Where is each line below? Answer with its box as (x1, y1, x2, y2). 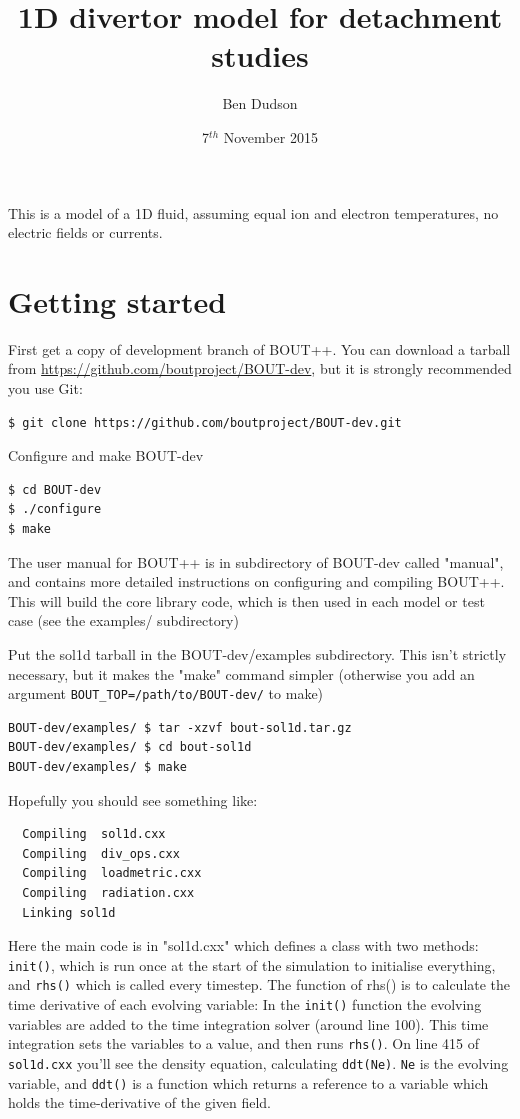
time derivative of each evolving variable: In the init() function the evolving (8, 994, 482, 1015)
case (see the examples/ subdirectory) (8, 610, 239, 631)
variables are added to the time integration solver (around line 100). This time (8, 1013, 489, 1034)
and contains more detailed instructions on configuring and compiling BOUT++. (8, 571, 505, 592)
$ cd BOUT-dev (8, 482, 102, 497)
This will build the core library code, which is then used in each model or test (8, 590, 485, 611)
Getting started (8, 280, 227, 321)
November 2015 (223, 126, 318, 147)
